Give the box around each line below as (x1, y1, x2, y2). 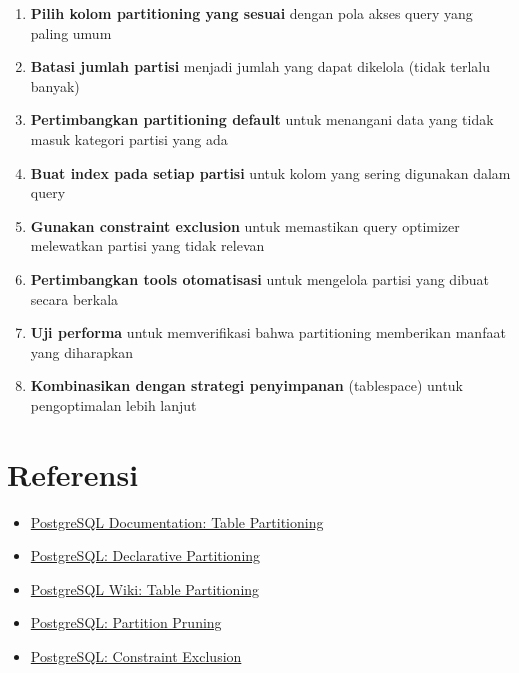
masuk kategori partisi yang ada (30, 128, 228, 149)
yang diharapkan (30, 341, 134, 362)
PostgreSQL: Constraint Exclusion (30, 646, 242, 666)
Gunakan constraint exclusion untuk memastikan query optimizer (30, 215, 460, 236)
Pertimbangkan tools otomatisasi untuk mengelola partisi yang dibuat (30, 268, 490, 289)
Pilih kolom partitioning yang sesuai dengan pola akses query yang (30, 3, 473, 23)
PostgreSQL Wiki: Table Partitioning (30, 578, 260, 599)
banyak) (30, 75, 80, 96)
